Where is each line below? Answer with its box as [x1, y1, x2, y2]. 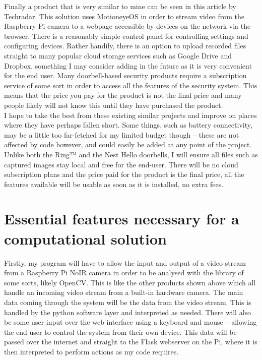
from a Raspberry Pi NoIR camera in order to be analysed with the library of [4, 267, 244, 278]
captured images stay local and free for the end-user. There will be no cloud [4, 159, 238, 169]
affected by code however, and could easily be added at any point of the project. [4, 139, 252, 150]
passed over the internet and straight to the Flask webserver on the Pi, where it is [4, 336, 257, 347]
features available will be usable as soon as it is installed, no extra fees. [4, 178, 224, 189]
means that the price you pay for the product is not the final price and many [4, 90, 242, 100]
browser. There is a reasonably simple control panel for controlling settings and [4, 30, 248, 41]
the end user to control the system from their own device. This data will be [4, 326, 237, 337]
